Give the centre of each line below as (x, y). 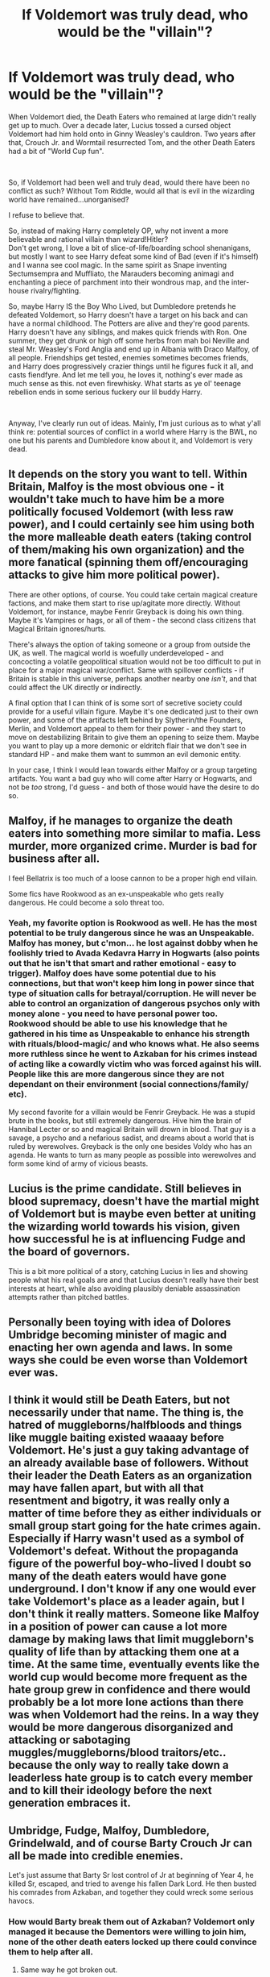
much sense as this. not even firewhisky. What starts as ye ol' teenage (125, 383)
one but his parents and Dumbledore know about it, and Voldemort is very (131, 440)
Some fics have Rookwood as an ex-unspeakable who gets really (116, 893)
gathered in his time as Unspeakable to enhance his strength (129, 1034)
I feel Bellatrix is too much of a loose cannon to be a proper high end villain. (133, 878)
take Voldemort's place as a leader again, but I (127, 1602)
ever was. (33, 1373)
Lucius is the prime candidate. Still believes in (125, 1189)
